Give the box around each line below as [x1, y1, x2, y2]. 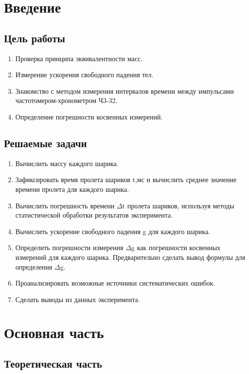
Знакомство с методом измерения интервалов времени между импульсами [15, 85, 234, 96]
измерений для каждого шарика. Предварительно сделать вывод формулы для [15, 252, 246, 262]
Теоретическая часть [4, 356, 102, 371]
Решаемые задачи [4, 135, 87, 150]
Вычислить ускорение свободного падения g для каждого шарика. [15, 226, 211, 236]
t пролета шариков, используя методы [122, 200, 234, 210]
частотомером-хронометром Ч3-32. [15, 95, 118, 105]
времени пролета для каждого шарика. [15, 184, 129, 194]
